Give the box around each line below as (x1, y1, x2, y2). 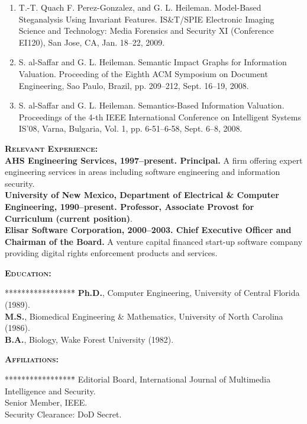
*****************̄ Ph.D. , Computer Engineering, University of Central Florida (5, 286, 300, 299)
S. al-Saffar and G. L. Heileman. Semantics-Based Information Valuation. (18, 99, 285, 111)
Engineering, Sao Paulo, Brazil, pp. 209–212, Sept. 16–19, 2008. (18, 79, 249, 91)
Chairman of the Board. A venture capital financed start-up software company (5, 235, 303, 247)
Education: (5, 266, 51, 279)
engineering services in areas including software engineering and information (5, 165, 280, 178)
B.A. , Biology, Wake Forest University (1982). (5, 333, 174, 345)
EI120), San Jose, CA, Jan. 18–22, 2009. (18, 36, 165, 48)
